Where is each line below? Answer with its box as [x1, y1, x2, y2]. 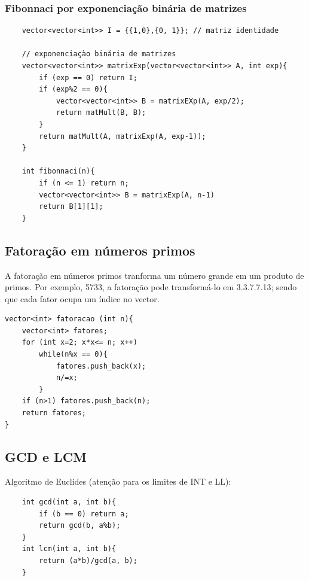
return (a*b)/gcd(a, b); [39, 556, 137, 565]
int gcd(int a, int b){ [22, 498, 117, 507]
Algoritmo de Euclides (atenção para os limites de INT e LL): [5, 475, 231, 488]
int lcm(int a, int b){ [22, 545, 117, 553]
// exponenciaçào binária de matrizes [22, 50, 176, 59]
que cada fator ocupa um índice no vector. [5, 292, 160, 305]
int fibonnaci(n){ [22, 167, 95, 176]
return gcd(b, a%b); [39, 521, 121, 530]
